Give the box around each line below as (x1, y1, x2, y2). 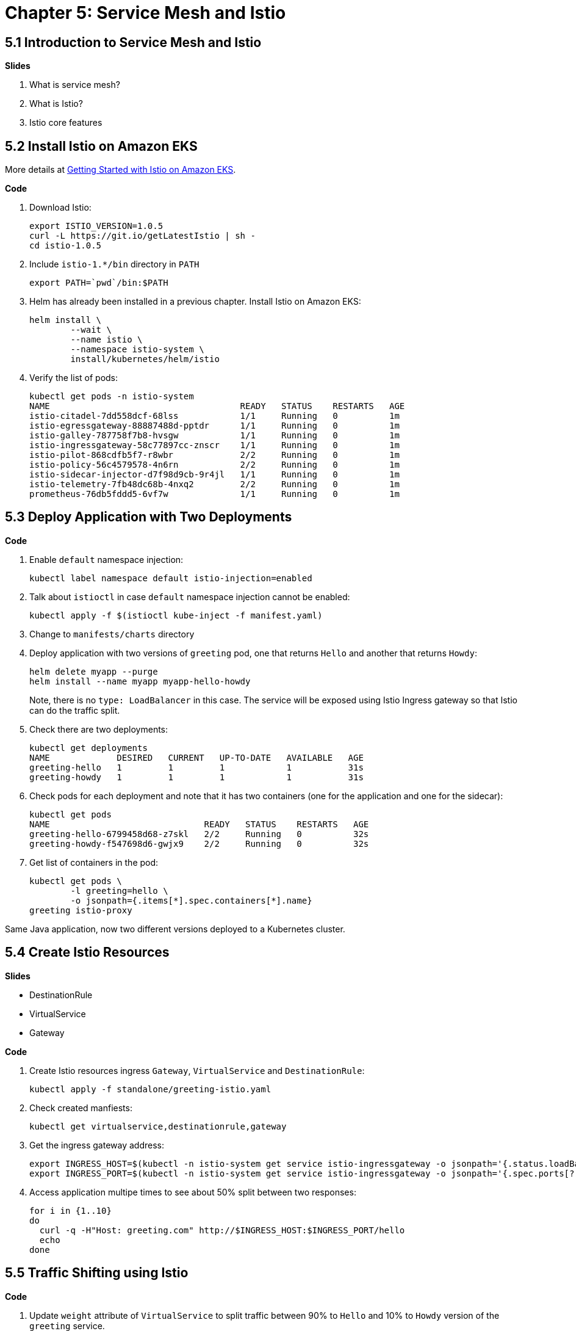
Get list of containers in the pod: (29, 857, 159, 868)
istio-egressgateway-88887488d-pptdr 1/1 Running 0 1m (29, 421, 400, 431)
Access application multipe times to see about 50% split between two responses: (29, 1186, 356, 1197)
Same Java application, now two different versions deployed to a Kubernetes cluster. (5, 923, 345, 934)
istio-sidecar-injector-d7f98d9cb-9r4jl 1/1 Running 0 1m (29, 470, 400, 480)
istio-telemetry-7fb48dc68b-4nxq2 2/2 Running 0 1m (29, 479, 400, 490)
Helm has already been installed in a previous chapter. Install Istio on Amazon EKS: (29, 296, 361, 307)
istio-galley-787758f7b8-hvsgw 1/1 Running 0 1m (29, 430, 400, 441)
